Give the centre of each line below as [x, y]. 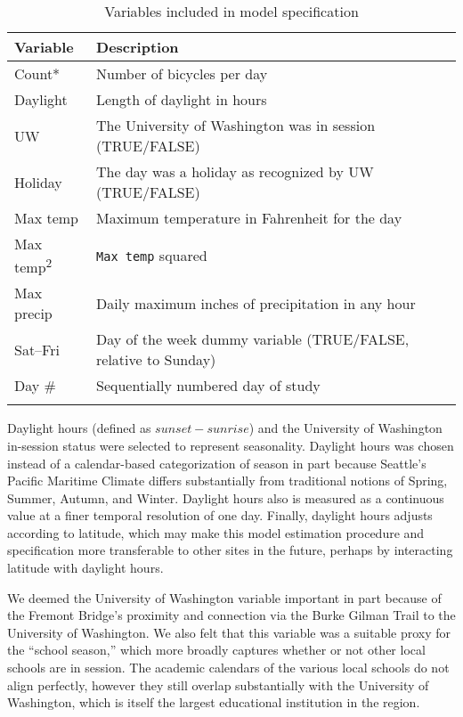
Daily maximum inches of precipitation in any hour [256, 303]
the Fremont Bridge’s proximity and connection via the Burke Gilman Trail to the [231, 615]
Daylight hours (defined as [79, 428]
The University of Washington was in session [236, 125]
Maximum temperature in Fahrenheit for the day [249, 218]
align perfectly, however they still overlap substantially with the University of [218, 684]
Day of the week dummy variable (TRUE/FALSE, [253, 339]
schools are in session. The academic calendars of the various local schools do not [228, 668]
